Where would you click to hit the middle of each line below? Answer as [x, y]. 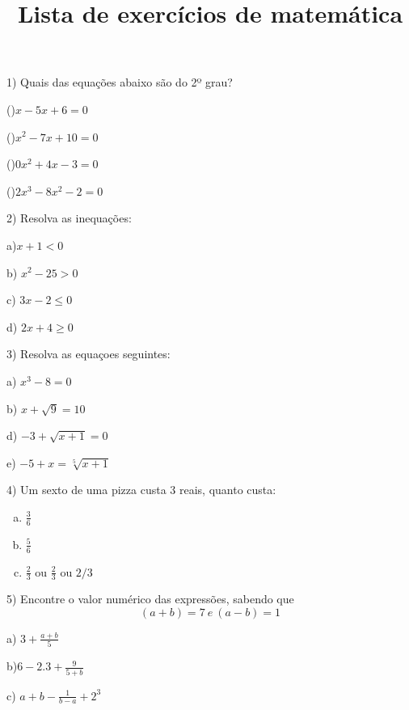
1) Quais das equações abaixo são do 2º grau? [120, 82]
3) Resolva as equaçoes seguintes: [89, 354]
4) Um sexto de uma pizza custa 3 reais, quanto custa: [141, 490]
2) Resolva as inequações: [69, 218]
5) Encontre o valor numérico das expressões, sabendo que [150, 599]
